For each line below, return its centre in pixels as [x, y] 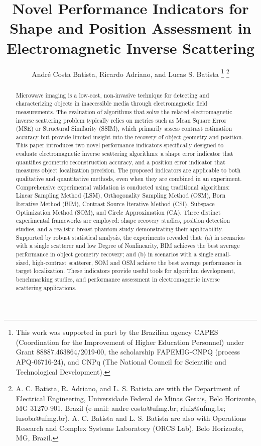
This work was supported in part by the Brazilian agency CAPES [117, 332]
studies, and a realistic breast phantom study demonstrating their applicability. [119, 229]
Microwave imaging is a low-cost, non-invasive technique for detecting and [112, 95]
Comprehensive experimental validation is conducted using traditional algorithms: [123, 187]
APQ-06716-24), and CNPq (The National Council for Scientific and [121, 362]
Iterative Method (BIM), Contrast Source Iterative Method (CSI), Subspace [115, 204]
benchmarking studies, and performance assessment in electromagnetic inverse [118, 279]
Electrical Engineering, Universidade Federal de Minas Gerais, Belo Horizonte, [136, 398]
